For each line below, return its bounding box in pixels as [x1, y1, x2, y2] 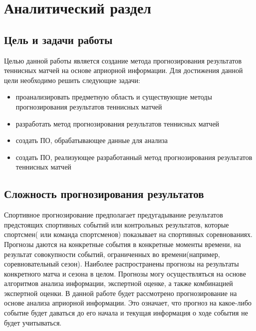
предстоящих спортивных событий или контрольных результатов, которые [4, 219, 229, 229]
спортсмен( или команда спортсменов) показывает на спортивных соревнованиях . [4, 229, 253, 239]
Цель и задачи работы [4, 31, 113, 47]
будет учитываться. [4, 317, 62, 327]
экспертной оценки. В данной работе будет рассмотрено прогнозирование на [4, 287, 237, 298]
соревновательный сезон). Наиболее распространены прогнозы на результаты [4, 258, 239, 269]
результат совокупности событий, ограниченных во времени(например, [4, 248, 220, 259]
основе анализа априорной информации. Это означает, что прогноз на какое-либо [4, 297, 252, 308]
